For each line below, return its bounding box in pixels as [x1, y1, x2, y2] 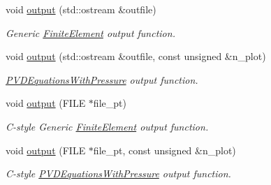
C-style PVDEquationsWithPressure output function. [6, 166, 231, 181]
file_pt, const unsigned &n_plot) [93, 142, 236, 157]
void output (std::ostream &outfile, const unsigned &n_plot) [6, 49, 266, 64]
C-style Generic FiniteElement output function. [6, 119, 209, 133]
